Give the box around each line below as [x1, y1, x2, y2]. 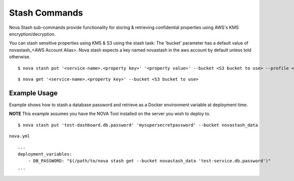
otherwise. [9, 54, 31, 60]
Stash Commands [9, 7, 83, 18]
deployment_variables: [18, 151, 73, 157]
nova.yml [9, 133, 30, 139]
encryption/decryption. [9, 31, 56, 37]
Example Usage [9, 89, 58, 97]
